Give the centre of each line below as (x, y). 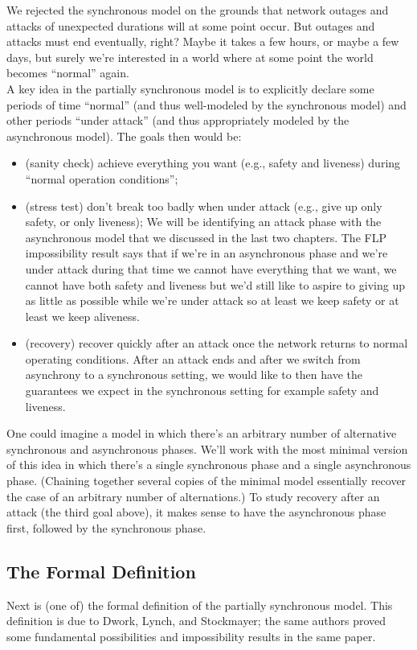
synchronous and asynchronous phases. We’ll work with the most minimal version (207, 448)
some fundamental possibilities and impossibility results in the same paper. (191, 636)
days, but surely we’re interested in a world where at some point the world (190, 57)
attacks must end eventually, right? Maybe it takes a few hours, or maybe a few (203, 41)
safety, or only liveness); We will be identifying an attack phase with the (203, 222)
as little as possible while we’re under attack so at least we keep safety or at (212, 300)
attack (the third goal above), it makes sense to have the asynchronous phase (196, 512)
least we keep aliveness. (82, 316)
